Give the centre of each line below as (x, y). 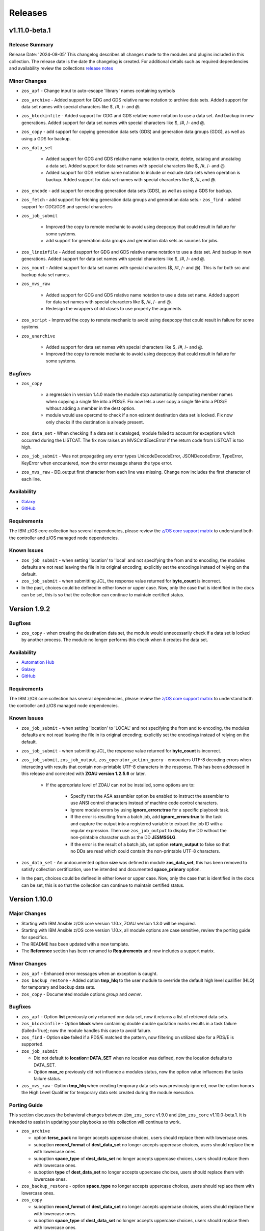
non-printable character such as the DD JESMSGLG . (123, 838)
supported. (32, 1044)
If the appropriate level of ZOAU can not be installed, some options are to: (120, 785)
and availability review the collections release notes (61, 68)
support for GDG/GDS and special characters (67, 206)
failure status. (47, 1079)
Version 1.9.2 (29, 609)
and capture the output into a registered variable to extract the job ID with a (146, 824)
